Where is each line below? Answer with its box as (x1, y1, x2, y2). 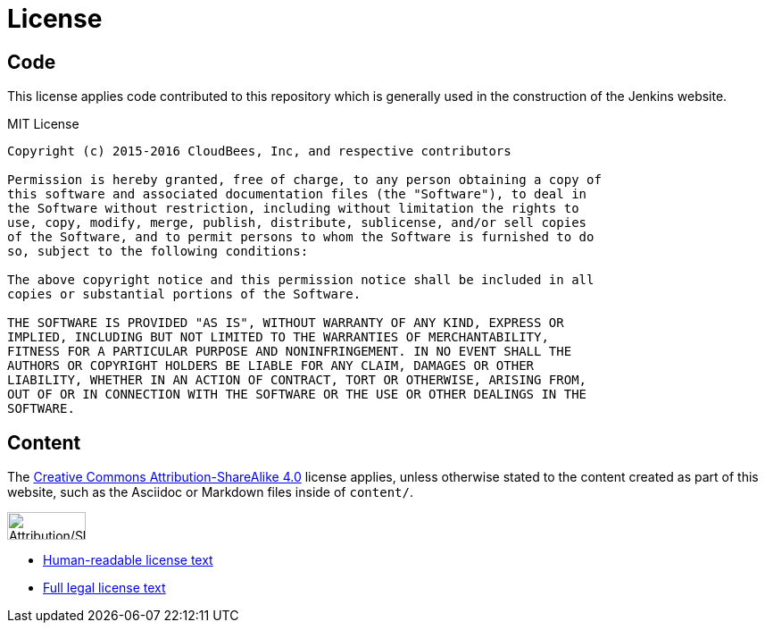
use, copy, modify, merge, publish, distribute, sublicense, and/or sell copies (7, 215, 587, 231)
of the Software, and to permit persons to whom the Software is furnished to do (7, 230, 595, 245)
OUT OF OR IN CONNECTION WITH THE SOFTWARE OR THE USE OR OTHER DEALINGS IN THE (7, 387, 587, 402)
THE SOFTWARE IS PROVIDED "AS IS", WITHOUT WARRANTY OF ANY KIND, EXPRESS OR (7, 315, 564, 331)
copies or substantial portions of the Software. (7, 287, 362, 302)
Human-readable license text (43, 552, 213, 568)
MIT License (7, 116, 79, 132)
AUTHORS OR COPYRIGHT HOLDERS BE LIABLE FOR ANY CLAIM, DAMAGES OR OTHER (7, 358, 535, 374)
